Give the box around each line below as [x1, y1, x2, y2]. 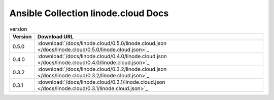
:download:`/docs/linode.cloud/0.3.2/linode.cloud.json [37, 66, 167, 73]
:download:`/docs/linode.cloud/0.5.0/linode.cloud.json [37, 39, 167, 46]
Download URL [37, 33, 74, 40]
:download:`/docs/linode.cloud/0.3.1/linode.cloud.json [37, 78, 165, 85]
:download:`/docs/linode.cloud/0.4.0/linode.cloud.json [37, 53, 167, 60]
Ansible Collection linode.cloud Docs [9, 8, 169, 19]
